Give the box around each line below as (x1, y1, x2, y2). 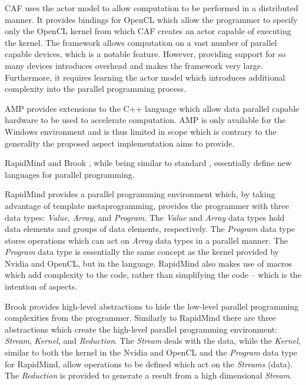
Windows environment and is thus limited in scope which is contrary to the (5, 125, 277, 137)
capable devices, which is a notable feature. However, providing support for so (5, 48, 286, 60)
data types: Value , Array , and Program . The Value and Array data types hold (5, 211, 285, 223)
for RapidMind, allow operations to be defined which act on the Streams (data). (5, 357, 293, 370)
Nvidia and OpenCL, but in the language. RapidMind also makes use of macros (5, 257, 292, 269)
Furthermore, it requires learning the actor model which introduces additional (5, 71, 285, 83)
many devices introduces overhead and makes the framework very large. (5, 59, 264, 71)
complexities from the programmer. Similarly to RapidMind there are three (5, 311, 277, 324)
